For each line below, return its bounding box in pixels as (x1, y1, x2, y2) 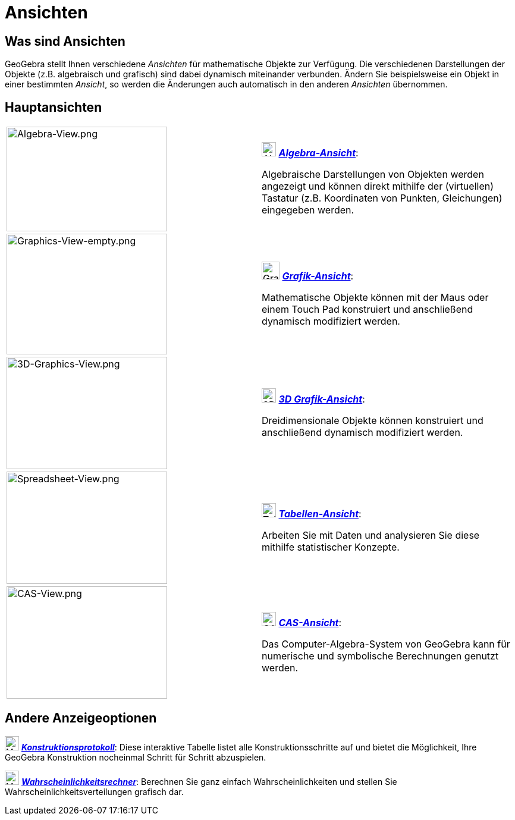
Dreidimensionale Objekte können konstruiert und (262, 414, 483, 426)
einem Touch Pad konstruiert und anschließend (262, 303, 473, 315)
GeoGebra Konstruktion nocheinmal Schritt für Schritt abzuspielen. (5, 752, 266, 762)
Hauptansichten (5, 99, 102, 115)
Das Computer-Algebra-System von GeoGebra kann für (262, 637, 510, 650)
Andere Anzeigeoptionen (5, 711, 157, 726)
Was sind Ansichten (5, 33, 125, 49)
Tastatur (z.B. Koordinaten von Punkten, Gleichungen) (262, 192, 503, 205)
